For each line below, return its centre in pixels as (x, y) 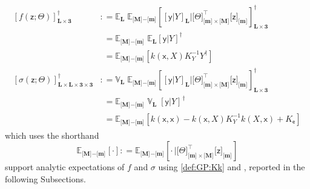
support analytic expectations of (65, 167)
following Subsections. (45, 178)
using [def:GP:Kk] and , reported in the (232, 167)
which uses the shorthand (52, 135)
